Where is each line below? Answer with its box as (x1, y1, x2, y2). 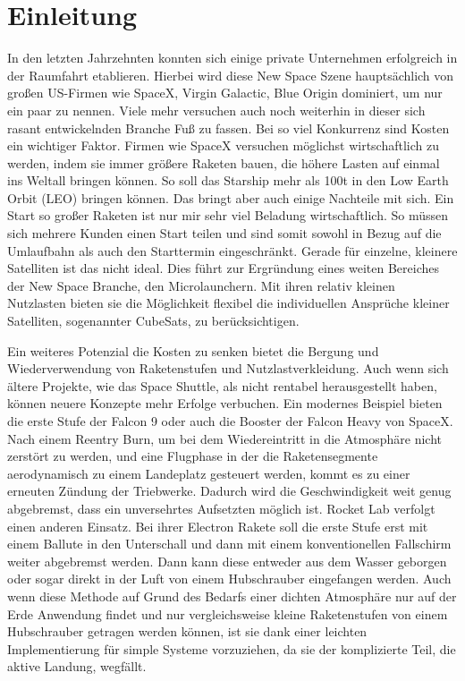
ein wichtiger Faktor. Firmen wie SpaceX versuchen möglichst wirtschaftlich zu (7, 136, 440, 155)
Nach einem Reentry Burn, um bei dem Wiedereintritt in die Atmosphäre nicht (7, 429, 442, 447)
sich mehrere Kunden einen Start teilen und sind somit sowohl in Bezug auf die (7, 224, 442, 243)
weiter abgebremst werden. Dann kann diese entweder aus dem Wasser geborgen (7, 551, 447, 570)
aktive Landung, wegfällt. (7, 657, 147, 676)
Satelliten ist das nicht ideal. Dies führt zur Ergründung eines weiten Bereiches (7, 259, 439, 277)
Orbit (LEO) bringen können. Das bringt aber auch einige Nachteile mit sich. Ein (7, 188, 454, 207)
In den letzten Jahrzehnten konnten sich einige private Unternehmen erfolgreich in (7, 48, 458, 67)
